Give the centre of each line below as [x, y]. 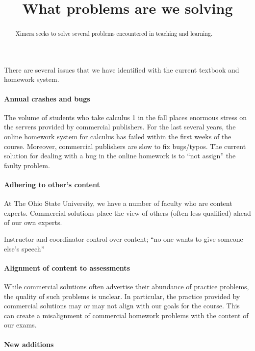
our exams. [20, 325]
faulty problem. [27, 165]
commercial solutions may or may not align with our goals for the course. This [122, 306]
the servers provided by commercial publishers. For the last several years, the [120, 127]
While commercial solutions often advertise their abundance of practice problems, [127, 286]
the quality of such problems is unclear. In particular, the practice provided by [122, 296]
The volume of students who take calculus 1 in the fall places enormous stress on [125, 117]
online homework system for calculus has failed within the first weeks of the [118, 136]
